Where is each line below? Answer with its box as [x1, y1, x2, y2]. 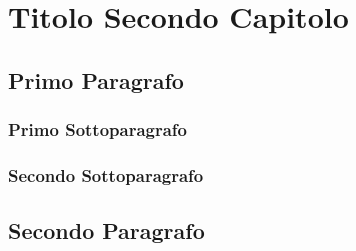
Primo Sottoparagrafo [8, 117, 188, 142]
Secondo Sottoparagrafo [8, 162, 204, 187]
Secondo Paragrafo [8, 215, 205, 246]
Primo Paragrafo [8, 64, 184, 95]
